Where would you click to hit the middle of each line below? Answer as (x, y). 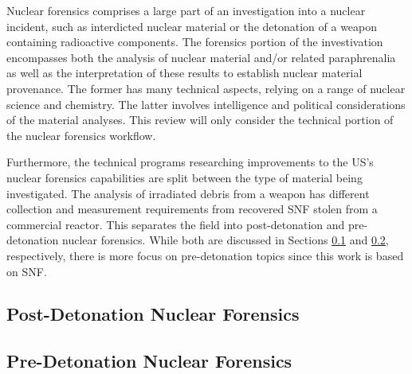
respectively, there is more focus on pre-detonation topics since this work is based (205, 255)
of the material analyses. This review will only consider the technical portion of (200, 120)
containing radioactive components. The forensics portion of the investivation (195, 42)
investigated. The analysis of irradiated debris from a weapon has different (188, 193)
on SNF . (27, 271)
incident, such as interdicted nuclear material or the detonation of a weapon (192, 26)
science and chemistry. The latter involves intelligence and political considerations (206, 104)
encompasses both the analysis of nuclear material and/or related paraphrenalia (201, 57)
